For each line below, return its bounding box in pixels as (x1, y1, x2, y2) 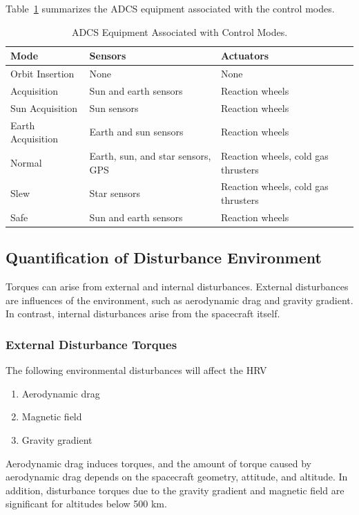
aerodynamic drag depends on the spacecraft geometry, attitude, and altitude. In (6, 469, 348, 484)
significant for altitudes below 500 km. (6, 496, 167, 511)
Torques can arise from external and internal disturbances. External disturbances (6, 279, 349, 294)
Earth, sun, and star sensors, (89, 149, 211, 162)
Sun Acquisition (10, 100, 77, 115)
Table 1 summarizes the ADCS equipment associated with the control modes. (6, 1, 335, 15)
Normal (10, 155, 42, 169)
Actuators (220, 48, 269, 63)
